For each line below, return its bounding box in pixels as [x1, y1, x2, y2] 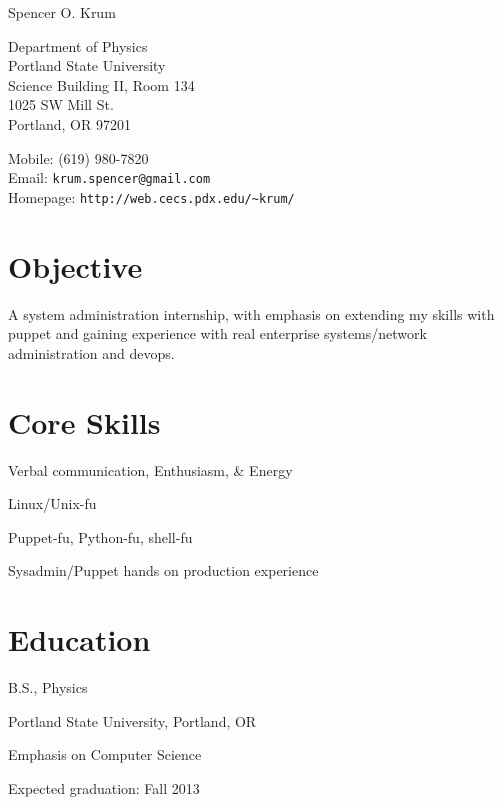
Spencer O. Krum [8, 2, 116, 22]
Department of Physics [8, 35, 148, 56]
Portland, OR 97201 [8, 113, 131, 134]
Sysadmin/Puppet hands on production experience [8, 560, 319, 581]
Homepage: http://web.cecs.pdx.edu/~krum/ [8, 186, 295, 207]
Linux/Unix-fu [8, 493, 97, 514]
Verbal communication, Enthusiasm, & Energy [8, 459, 293, 480]
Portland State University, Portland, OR [8, 710, 257, 731]
